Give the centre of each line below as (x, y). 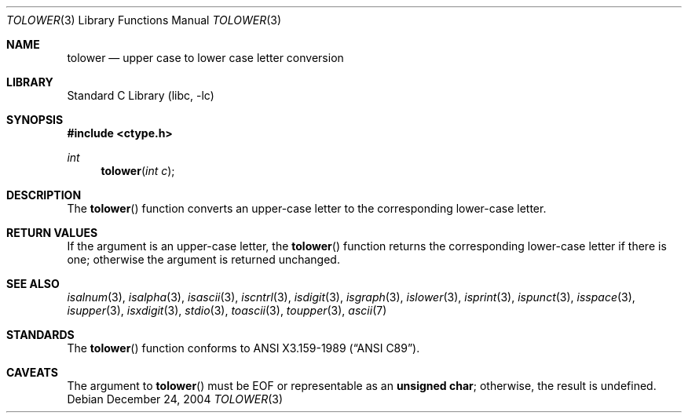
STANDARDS (40, 335)
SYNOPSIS (35, 120)
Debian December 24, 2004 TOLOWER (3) (175, 399)
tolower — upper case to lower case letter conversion (205, 58)
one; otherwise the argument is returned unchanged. (203, 259)
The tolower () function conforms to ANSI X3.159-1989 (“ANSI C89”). (243, 348)
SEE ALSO (33, 284)
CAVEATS (32, 372)
